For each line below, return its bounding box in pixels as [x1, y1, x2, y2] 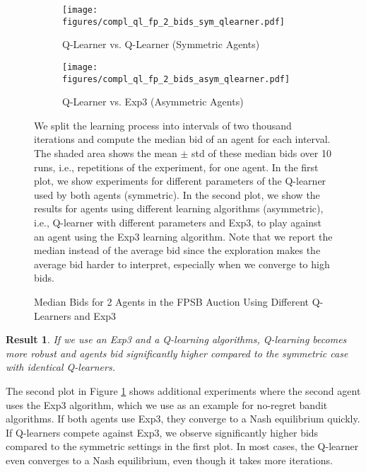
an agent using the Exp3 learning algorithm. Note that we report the [34, 229, 333, 243]
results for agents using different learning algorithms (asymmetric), [34, 201, 324, 216]
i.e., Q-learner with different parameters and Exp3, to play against [34, 214, 321, 229]
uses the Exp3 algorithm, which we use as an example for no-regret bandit [6, 397, 328, 412]
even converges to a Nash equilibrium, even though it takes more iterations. [6, 452, 333, 467]
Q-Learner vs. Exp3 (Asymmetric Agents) [62, 94, 244, 109]
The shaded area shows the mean [34, 146, 177, 160]
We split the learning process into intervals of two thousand [34, 117, 292, 132]
